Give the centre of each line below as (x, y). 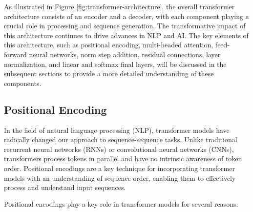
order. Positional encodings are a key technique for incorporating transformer (119, 168)
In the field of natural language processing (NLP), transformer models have (117, 130)
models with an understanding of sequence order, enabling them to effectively (120, 178)
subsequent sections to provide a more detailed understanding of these (109, 74)
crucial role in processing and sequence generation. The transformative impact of (125, 26)
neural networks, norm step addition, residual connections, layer (125, 54)
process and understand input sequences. (65, 187)
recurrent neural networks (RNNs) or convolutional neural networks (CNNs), (119, 149)
